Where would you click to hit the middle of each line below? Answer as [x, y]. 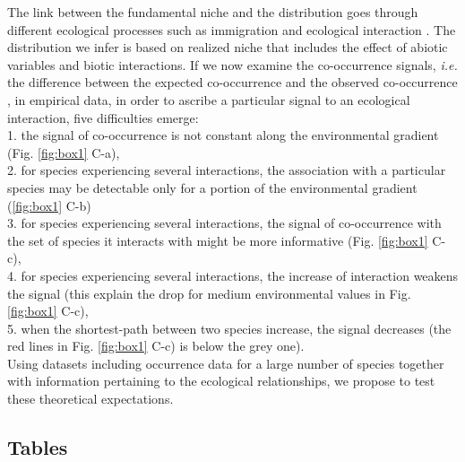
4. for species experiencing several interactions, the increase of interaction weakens [233, 275]
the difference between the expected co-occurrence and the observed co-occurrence [232, 82]
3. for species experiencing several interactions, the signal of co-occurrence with [224, 223]
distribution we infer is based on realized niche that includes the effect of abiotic [228, 47]
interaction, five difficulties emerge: [103, 117]
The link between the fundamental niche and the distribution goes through [213, 12]
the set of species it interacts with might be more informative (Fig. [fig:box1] [218, 240]
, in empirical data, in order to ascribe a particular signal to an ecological [209, 99]
